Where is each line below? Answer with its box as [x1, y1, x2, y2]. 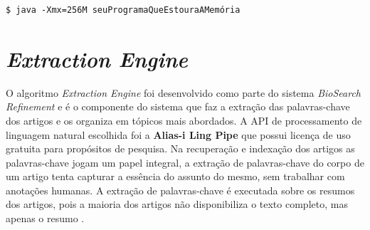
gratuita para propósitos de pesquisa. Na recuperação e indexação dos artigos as [6, 141, 355, 156]
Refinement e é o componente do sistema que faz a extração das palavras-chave [6, 99, 350, 114]
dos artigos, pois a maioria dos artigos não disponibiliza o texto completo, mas [6, 197, 348, 211]
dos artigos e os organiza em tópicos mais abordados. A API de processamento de [6, 113, 362, 127]
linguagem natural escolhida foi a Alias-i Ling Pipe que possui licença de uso [6, 127, 351, 142]
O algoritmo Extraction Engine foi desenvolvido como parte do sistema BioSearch [6, 85, 361, 100]
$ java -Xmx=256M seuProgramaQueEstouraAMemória [6, 5, 240, 15]
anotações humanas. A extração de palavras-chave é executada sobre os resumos [6, 182, 355, 197]
